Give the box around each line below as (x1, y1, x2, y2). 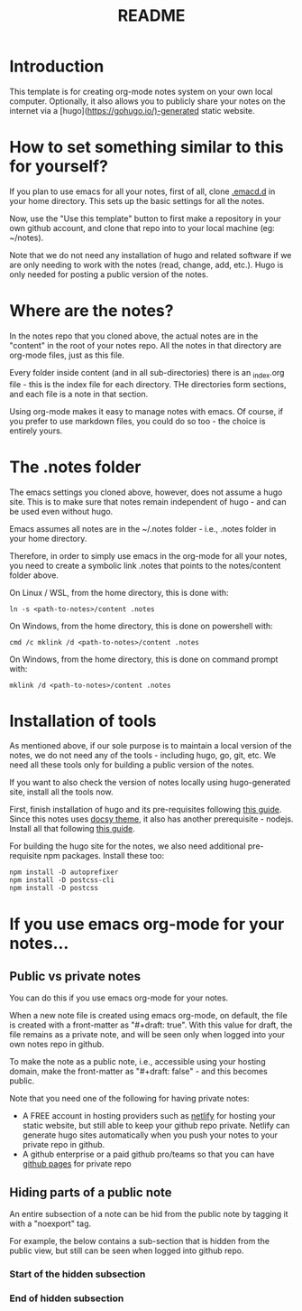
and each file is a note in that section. (9, 388, 149, 399)
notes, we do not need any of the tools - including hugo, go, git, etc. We (9, 750, 277, 761)
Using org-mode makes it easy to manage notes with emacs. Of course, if (9, 405, 284, 416)
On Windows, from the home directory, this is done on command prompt (9, 654, 279, 665)
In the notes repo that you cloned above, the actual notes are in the (9, 330, 259, 341)
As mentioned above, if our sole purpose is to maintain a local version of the (9, 740, 292, 751)
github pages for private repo (22, 1158, 133, 1169)
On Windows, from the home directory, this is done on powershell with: (9, 620, 273, 631)
